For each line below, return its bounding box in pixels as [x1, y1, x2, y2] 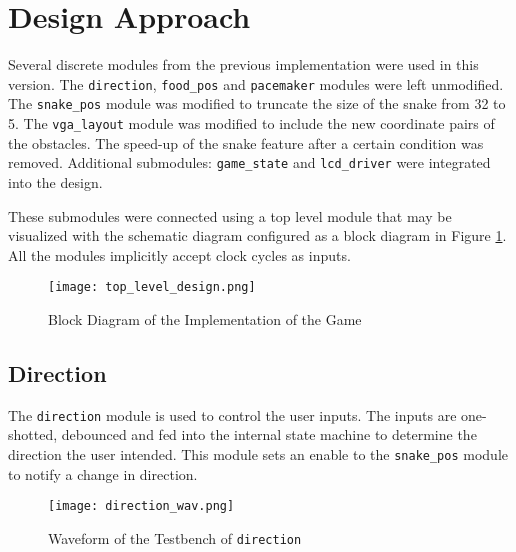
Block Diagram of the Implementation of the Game [48, 308, 362, 329]
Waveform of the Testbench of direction [48, 527, 302, 548]
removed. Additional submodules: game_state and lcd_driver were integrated [8, 152, 491, 173]
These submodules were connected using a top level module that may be [8, 205, 452, 226]
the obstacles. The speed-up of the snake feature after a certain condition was [8, 132, 484, 153]
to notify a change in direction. [8, 463, 198, 484]
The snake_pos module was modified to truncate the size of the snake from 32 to [8, 93, 506, 114]
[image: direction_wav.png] [48, 499, 235, 514]
